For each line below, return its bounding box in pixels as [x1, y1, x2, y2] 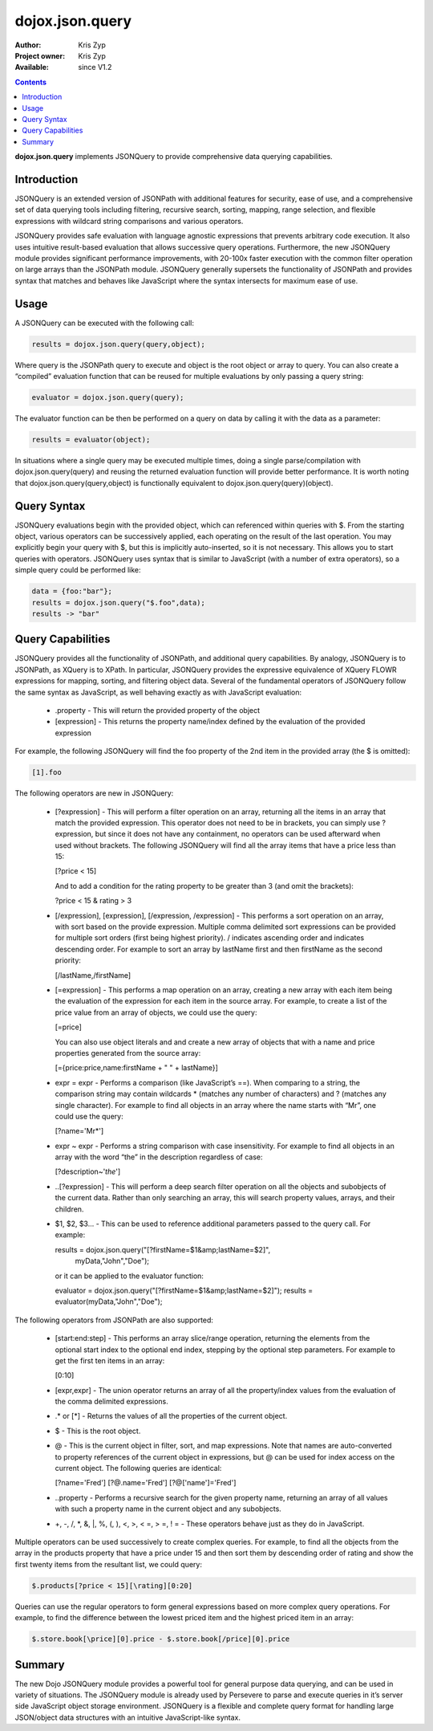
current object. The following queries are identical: [55, 1464, 222, 1473]
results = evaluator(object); [31, 434, 151, 444]
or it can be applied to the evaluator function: [55, 1271, 204, 1281]
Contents [14, 77, 47, 87]
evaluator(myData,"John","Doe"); [55, 1297, 163, 1306]
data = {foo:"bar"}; [31, 587, 112, 596]
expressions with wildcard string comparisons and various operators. [14, 216, 244, 226]
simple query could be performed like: [14, 565, 141, 575]
